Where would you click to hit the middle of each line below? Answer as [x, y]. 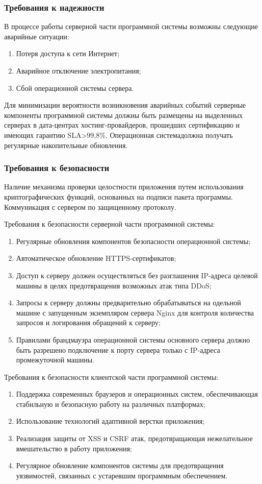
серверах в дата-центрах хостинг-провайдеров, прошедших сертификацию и [122, 125]
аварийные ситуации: [37, 36]
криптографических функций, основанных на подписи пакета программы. [119, 196]
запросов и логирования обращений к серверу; [88, 322]
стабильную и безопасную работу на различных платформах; [111, 404]
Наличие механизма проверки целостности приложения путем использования [124, 187]
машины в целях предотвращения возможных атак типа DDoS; [114, 285]
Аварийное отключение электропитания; [78, 70]
